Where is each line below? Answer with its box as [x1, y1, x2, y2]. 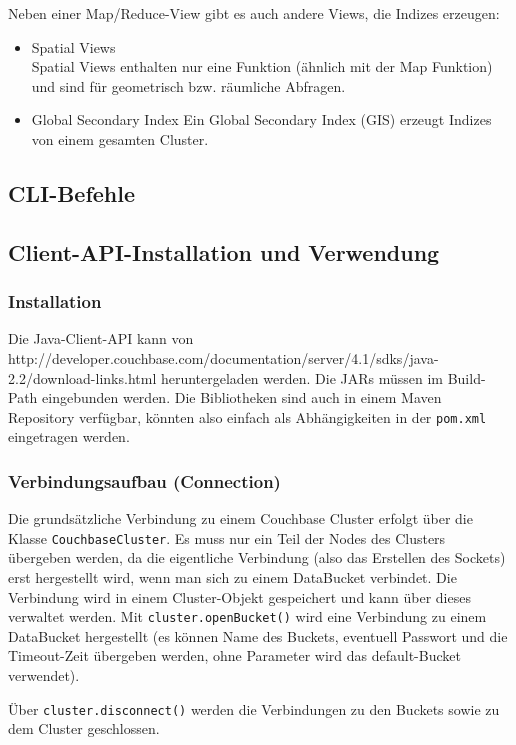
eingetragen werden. [8, 426, 130, 447]
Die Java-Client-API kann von [8, 328, 194, 349]
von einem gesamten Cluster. [31, 128, 209, 149]
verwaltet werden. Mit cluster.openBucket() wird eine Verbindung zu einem [8, 606, 487, 627]
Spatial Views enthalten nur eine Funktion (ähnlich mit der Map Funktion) [31, 56, 493, 77]
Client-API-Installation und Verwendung [8, 236, 440, 267]
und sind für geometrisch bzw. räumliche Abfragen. [31, 75, 346, 96]
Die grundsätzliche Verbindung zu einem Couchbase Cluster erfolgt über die [8, 508, 473, 529]
